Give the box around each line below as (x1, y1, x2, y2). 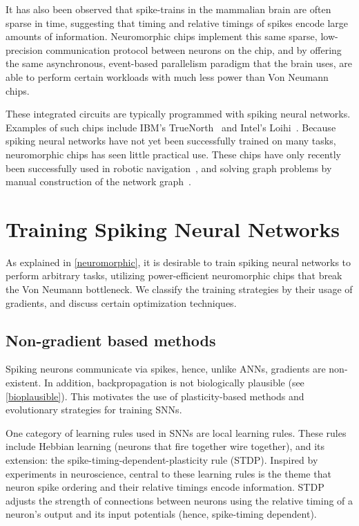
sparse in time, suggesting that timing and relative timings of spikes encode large (6, 15, 349, 30)
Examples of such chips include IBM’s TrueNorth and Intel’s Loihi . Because (6, 120, 336, 134)
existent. (6, 375, 41, 390)
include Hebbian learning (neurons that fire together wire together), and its (6, 439, 325, 453)
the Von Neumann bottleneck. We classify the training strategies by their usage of (6, 282, 353, 297)
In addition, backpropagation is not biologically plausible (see (44, 375, 304, 390)
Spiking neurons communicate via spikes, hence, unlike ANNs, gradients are (6, 361, 326, 376)
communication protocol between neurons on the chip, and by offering (46, 42, 342, 57)
